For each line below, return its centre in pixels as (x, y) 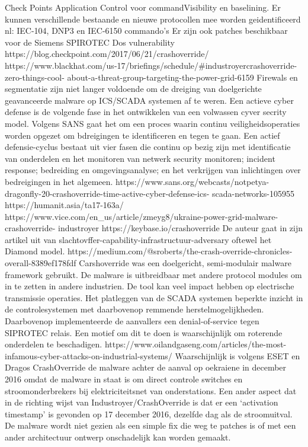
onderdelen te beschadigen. (54, 344)
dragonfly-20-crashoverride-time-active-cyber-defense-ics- (107, 193)
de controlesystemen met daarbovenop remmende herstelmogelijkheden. (134, 309)
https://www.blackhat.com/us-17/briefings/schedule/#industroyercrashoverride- (151, 65)
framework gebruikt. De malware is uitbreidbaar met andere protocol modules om (153, 274)
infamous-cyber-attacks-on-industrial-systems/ (89, 355)
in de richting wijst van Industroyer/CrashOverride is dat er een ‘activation (142, 402)
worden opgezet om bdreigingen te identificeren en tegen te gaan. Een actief (142, 135)
